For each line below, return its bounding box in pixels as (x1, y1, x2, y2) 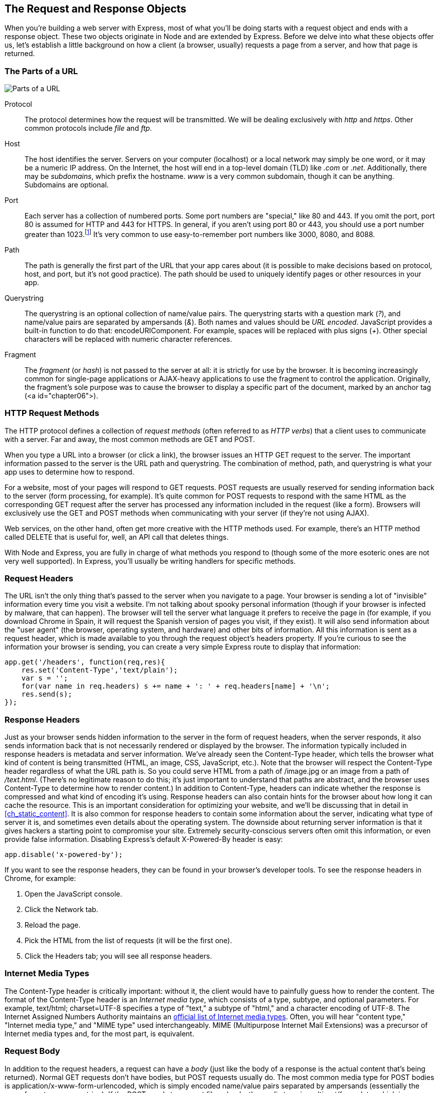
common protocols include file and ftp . (25, 124, 152, 133)
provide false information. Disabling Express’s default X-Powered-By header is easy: (5, 835, 283, 844)
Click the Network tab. (25, 905, 98, 914)
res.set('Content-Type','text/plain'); (21, 666, 178, 675)
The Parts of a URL (5, 66, 78, 76)
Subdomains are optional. (25, 180, 109, 189)
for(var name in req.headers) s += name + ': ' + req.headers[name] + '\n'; (21, 682, 330, 691)
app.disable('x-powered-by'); (5, 850, 123, 859)
